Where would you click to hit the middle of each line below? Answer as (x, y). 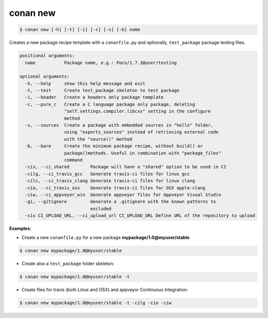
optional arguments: (44, 77)
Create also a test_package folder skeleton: (68, 264)
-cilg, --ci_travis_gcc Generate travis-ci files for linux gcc (107, 174)
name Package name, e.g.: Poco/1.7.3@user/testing (101, 63)
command (73, 160)
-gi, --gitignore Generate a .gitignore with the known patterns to (120, 202)
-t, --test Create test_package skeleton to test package (102, 90)
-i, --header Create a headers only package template (94, 97)
